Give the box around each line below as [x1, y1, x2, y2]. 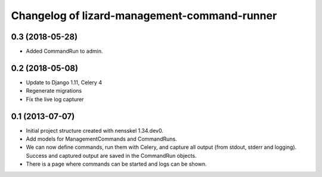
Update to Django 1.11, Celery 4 [26, 78, 103, 86]
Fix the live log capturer [26, 96, 84, 103]
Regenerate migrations [26, 87, 82, 94]
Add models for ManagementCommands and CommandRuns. [26, 135, 177, 143]
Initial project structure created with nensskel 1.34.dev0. [26, 127, 163, 134]
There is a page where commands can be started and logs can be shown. [26, 160, 207, 167]
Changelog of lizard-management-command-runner [11, 9, 277, 22]
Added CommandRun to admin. [26, 48, 103, 55]
